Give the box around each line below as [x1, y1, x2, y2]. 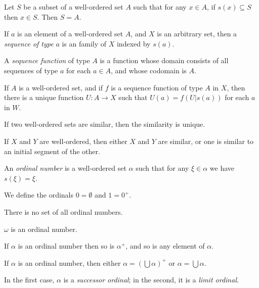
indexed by [116, 38, 151, 49]
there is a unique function [4, 92, 84, 103]
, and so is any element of [125, 241, 205, 251]
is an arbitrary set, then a [157, 28, 237, 39]
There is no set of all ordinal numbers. [4, 206, 123, 217]
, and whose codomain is [110, 65, 187, 75]
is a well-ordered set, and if [19, 82, 103, 92]
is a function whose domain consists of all [100, 55, 229, 66]
